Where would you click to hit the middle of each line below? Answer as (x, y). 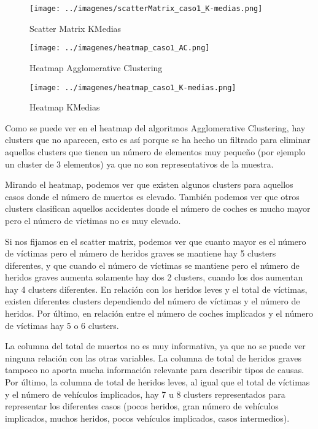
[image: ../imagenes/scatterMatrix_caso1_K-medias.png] (146, 9)
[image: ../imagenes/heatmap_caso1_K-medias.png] (133, 87)
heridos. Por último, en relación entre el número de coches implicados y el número (159, 313)
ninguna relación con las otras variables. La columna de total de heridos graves (153, 357)
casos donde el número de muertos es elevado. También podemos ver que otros (152, 196)
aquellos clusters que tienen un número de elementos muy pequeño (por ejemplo (155, 151)
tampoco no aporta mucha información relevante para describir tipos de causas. (155, 370)
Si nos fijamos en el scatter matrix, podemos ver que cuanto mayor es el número (156, 241)
